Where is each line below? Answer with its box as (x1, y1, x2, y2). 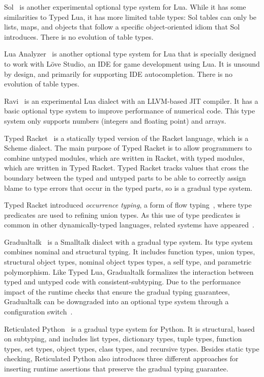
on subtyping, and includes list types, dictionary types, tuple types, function (4, 333, 242, 344)
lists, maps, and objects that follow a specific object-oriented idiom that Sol (4, 21, 240, 32)
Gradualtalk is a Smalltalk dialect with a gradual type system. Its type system (4, 236, 253, 247)
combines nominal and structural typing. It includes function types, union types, (4, 246, 255, 257)
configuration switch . (4, 306, 73, 317)
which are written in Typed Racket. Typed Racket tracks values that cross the (4, 162, 249, 173)
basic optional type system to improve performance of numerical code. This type (4, 105, 255, 116)
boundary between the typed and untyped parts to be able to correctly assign (4, 172, 246, 183)
